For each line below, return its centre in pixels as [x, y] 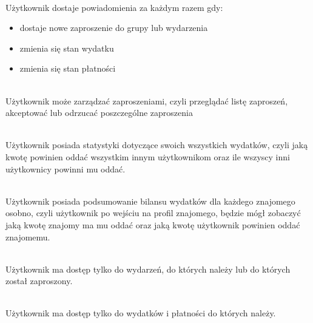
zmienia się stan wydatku [67, 48]
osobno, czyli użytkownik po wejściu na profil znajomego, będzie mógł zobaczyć [153, 213]
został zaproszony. [39, 281]
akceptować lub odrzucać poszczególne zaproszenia [99, 113]
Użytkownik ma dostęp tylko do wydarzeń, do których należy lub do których [148, 269]
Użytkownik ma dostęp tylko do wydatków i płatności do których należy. [141, 313]
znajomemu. [28, 236]
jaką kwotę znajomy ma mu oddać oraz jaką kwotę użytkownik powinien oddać [153, 224]
